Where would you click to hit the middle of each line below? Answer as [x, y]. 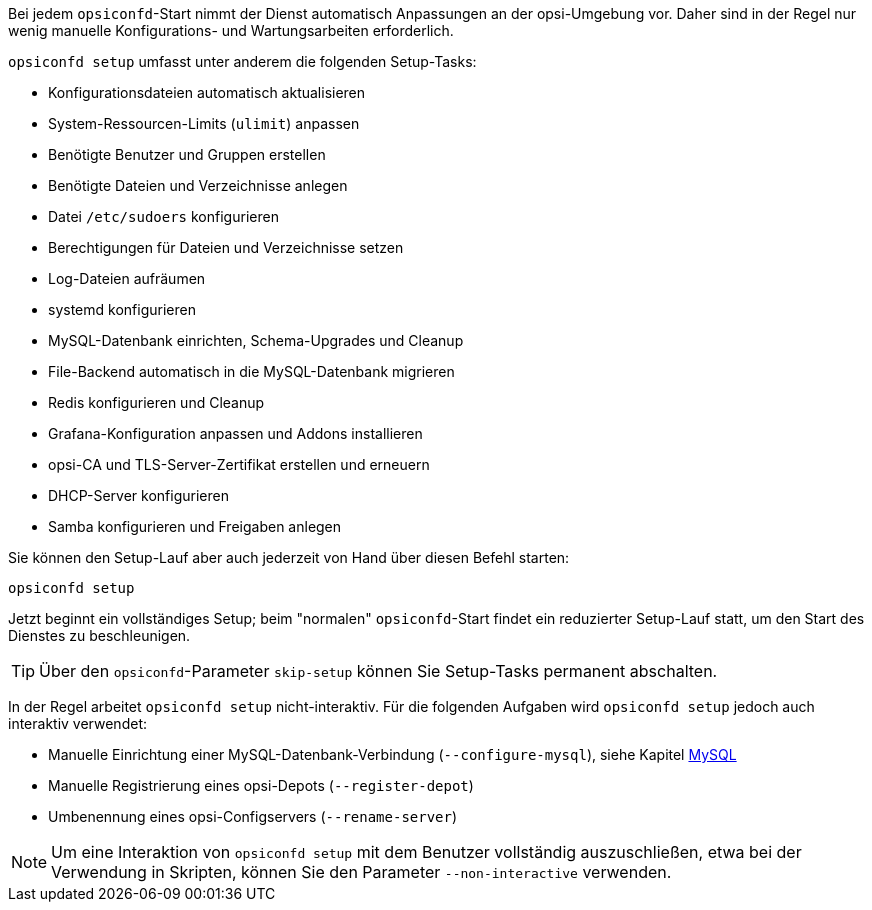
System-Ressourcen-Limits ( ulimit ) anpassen [204, 123]
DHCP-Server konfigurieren [138, 495]
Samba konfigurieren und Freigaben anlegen [195, 526]
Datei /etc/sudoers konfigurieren [163, 216]
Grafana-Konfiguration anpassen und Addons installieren [235, 433]
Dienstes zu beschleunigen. [99, 635]
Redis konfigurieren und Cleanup [156, 402]
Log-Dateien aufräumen [127, 278]
